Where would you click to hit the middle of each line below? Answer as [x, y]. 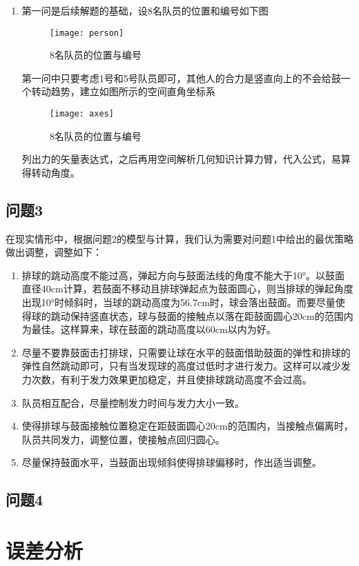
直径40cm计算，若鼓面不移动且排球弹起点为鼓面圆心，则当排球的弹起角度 [187, 289]
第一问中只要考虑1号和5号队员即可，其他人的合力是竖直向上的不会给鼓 [181, 78]
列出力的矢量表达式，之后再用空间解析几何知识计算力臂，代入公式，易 [181, 159]
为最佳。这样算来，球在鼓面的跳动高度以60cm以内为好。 [149, 329]
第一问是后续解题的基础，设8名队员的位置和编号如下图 [145, 10]
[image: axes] [81, 114]
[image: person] [87, 33]
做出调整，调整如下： [54, 252]
